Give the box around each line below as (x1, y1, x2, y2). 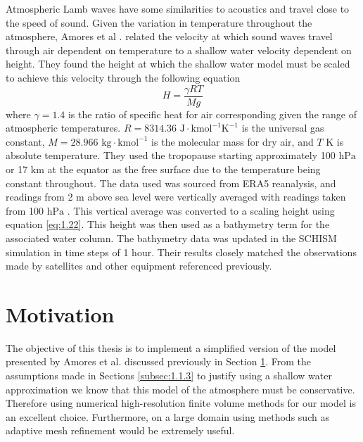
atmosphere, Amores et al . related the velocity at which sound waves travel (6, 29, 333, 44)
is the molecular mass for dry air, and (151, 134, 314, 149)
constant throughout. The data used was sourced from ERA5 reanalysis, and (6, 175, 336, 190)
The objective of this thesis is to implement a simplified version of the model (6, 340, 336, 355)
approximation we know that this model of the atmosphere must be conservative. (6, 381, 355, 396)
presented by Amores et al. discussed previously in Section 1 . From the (6, 354, 312, 369)
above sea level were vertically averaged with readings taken (87, 189, 346, 204)
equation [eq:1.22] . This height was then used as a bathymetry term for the (6, 217, 330, 232)
